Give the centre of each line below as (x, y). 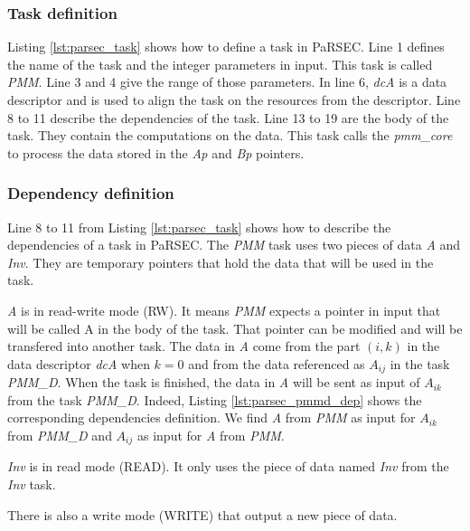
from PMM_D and (60, 435)
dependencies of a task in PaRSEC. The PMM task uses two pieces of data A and (234, 245)
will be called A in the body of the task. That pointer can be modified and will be (235, 328)
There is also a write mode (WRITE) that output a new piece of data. (202, 514)
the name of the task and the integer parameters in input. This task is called (220, 64)
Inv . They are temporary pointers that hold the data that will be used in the (221, 262)
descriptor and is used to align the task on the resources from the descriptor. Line (234, 100)
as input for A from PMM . (211, 435)
